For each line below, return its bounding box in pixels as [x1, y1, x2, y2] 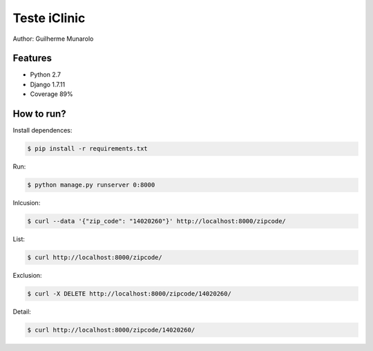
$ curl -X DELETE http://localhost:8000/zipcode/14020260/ [27, 290, 231, 297]
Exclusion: [12, 272, 42, 280]
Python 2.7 [30, 70, 61, 79]
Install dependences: [12, 126, 73, 135]
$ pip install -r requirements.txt [27, 145, 148, 153]
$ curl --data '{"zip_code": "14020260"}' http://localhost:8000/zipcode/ [27, 218, 287, 225]
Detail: [12, 307, 31, 316]
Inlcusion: [12, 199, 41, 207]
